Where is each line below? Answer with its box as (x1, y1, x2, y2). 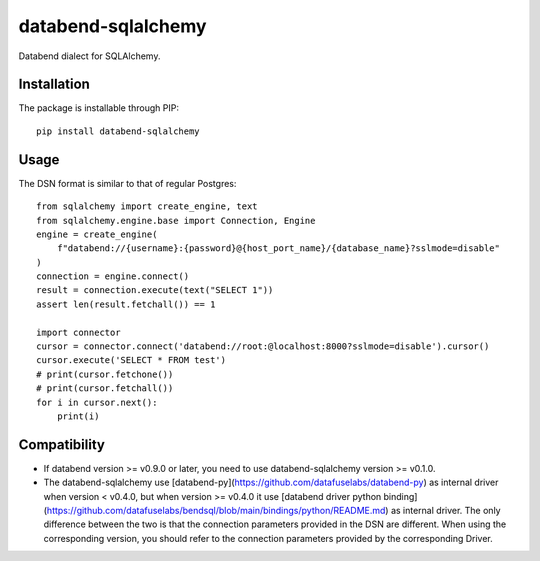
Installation (18, 76, 90, 93)
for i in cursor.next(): (36, 396, 158, 408)
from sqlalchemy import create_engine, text (36, 201, 259, 212)
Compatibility (18, 436, 105, 453)
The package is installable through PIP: (18, 102, 180, 114)
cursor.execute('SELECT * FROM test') (36, 355, 227, 366)
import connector (36, 326, 121, 338)
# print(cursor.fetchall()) (36, 383, 174, 394)
